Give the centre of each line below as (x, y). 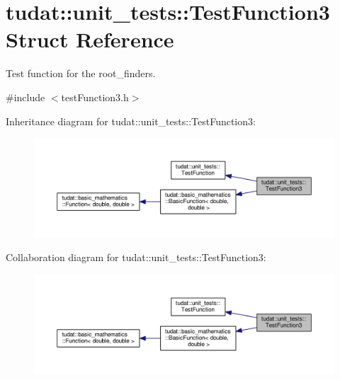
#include (25, 97)
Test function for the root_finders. (81, 73)
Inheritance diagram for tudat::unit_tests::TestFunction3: (131, 121)
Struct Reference (90, 39)
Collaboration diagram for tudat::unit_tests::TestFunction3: (136, 257)
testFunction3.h (95, 97)
